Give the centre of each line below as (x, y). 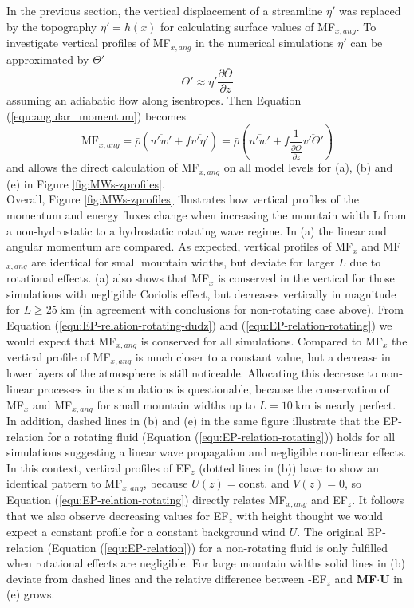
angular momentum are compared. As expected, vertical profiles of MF (180, 246)
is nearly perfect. (355, 404)
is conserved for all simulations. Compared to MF (262, 340)
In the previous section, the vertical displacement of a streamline (165, 10)
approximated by (48, 59)
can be (367, 43)
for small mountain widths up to (176, 404)
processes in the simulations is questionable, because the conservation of (213, 389)
